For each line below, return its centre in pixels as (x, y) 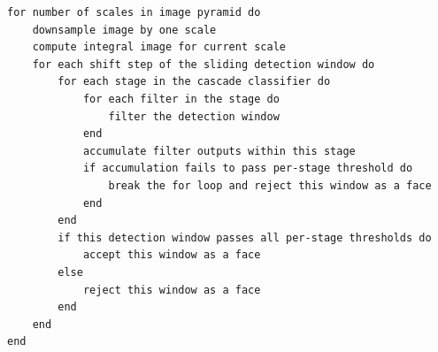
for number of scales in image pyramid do (134, 12)
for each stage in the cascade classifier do (194, 82)
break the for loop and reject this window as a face (270, 185)
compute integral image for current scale (159, 47)
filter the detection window (194, 116)
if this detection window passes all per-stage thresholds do (245, 237)
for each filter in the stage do (181, 99)
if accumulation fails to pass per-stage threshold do (248, 168)
